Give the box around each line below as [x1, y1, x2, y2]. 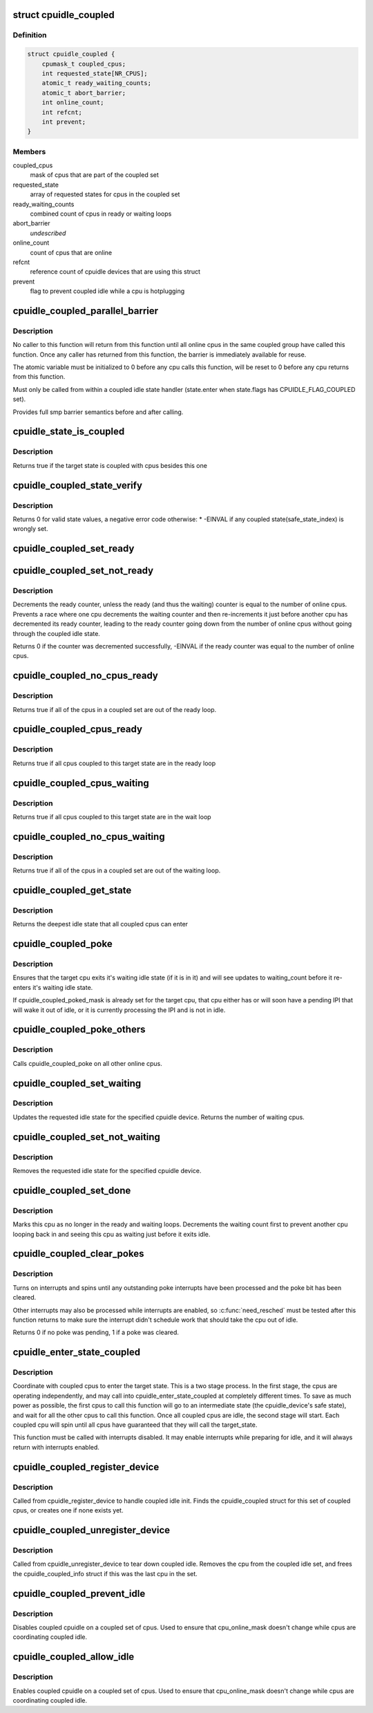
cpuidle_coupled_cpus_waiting [12, 777, 149, 789]
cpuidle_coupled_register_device [12, 1461, 160, 1472]
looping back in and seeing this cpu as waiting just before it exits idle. [12, 1230, 211, 1238]
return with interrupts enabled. [12, 1443, 100, 1451]
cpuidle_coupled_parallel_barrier [12, 305, 159, 317]
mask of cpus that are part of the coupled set [30, 171, 159, 179]
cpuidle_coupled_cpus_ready [12, 723, 143, 736]
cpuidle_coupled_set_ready [12, 543, 135, 554]
